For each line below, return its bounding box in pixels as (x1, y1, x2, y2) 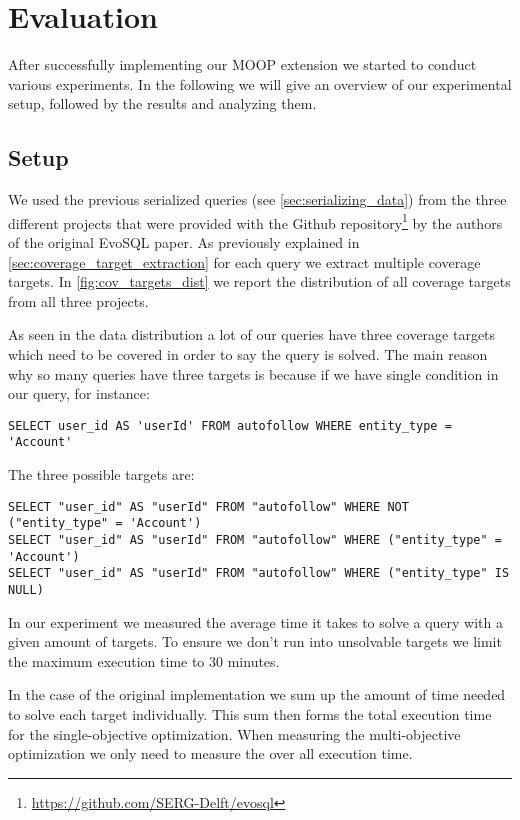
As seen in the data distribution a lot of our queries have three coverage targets (8, 324, 496, 345)
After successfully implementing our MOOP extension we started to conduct (8, 54, 477, 75)
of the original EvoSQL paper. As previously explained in (8, 231, 360, 252)
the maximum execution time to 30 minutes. (8, 650, 280, 671)
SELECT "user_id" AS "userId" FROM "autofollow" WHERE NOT (8, 499, 409, 514)
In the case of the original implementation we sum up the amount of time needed (8, 684, 506, 705)
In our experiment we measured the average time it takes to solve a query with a (8, 611, 504, 632)
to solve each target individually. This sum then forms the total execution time (8, 703, 492, 724)
